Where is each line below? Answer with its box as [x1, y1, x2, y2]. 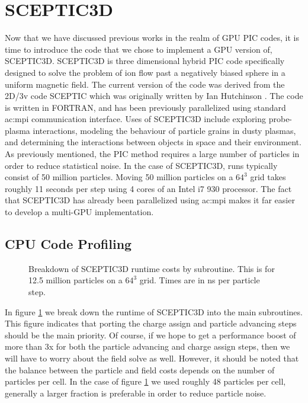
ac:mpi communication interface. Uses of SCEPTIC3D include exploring [5, 113, 267, 125]
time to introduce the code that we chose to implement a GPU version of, [5, 43, 272, 55]
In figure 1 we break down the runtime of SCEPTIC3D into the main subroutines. [5, 305, 303, 318]
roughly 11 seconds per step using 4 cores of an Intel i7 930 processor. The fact [5, 182, 292, 194]
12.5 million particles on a [28, 274, 123, 286]
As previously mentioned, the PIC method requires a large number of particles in [5, 148, 300, 160]
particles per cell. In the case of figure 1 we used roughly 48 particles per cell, [5, 375, 286, 388]
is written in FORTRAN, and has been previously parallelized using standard [5, 101, 286, 113]
